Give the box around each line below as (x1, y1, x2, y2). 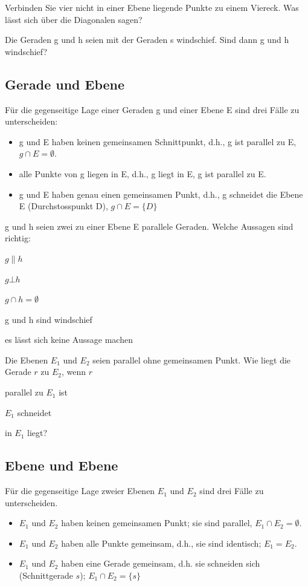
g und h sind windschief (5, 313, 92, 325)
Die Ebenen (5, 353, 48, 366)
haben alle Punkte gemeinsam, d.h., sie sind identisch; (61, 536, 261, 549)
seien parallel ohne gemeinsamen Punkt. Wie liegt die (92, 353, 291, 366)
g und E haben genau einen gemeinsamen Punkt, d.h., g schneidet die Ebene (19, 187, 303, 200)
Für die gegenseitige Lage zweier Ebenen (5, 484, 155, 497)
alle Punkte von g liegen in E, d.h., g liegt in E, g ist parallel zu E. (19, 167, 266, 180)
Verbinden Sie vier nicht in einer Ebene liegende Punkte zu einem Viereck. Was (5, 1, 299, 13)
